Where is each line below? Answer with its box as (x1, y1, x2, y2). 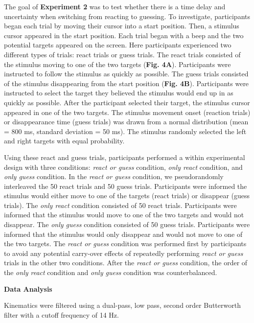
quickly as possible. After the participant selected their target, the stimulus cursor (4, 97, 250, 107)
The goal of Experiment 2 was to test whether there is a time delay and (4, 1, 226, 11)
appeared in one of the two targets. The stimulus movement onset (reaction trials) (4, 107, 251, 117)
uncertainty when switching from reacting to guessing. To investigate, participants (4, 11, 250, 21)
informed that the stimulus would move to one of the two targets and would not (4, 209, 244, 220)
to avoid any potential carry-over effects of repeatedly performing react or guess (4, 248, 243, 258)
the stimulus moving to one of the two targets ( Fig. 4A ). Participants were (4, 59, 231, 69)
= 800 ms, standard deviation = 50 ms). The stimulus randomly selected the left (4, 126, 247, 136)
